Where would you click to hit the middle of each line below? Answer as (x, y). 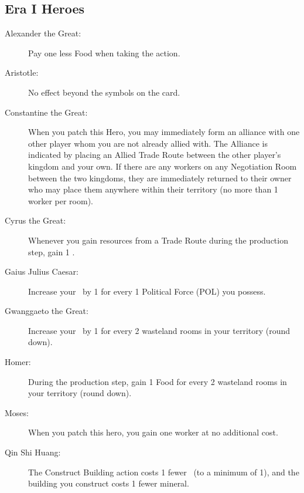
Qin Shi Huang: (33, 452)
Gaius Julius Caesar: (42, 271)
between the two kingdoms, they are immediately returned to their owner (160, 178)
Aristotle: (22, 72)
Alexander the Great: (43, 33)
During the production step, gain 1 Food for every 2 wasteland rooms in (158, 381)
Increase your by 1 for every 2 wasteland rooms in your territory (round (159, 330)
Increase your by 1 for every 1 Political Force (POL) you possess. (147, 291)
